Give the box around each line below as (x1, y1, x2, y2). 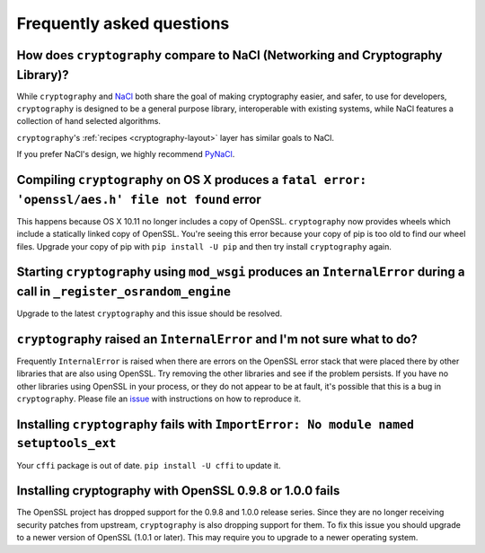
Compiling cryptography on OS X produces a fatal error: (16, 172, 367, 188)
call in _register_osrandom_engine (16, 284, 231, 299)
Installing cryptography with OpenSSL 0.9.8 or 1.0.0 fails (16, 483, 340, 498)
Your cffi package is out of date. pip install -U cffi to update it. (16, 460, 281, 470)
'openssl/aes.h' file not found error (16, 191, 261, 206)
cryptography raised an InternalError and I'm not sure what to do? (16, 331, 418, 347)
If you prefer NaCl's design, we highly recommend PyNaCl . (16, 149, 235, 160)
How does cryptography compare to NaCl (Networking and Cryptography (16, 48, 443, 63)
